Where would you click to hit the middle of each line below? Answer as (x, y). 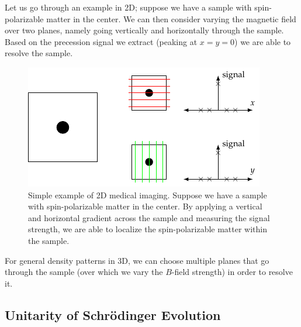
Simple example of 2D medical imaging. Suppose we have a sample (148, 195)
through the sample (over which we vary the (84, 272)
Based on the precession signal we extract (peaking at (101, 41)
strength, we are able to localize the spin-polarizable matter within (148, 229)
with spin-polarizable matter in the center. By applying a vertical (145, 206)
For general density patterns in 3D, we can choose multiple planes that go (137, 260)
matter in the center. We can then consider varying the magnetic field (171, 18)
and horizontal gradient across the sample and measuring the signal (149, 217)
